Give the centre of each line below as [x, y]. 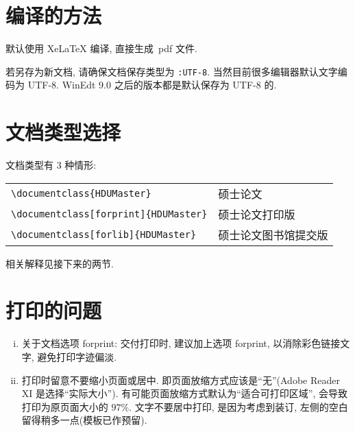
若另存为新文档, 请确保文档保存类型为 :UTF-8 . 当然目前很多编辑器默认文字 [172, 71]
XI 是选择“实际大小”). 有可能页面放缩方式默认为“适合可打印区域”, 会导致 [184, 393]
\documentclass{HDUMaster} [81, 193]
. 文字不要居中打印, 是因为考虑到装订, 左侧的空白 [238, 406]
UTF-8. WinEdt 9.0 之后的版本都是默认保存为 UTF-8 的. [152, 85]
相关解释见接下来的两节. [60, 263]
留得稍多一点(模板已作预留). [84, 420]
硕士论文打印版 [257, 214]
